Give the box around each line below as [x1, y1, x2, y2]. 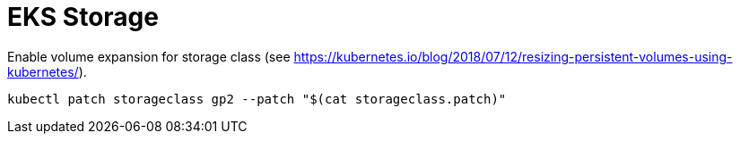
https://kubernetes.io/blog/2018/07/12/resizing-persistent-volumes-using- [293, 48, 733, 64]
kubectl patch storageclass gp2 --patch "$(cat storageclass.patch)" [7, 91, 507, 106]
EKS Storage [7, 2, 159, 32]
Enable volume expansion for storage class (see [7, 48, 291, 64]
